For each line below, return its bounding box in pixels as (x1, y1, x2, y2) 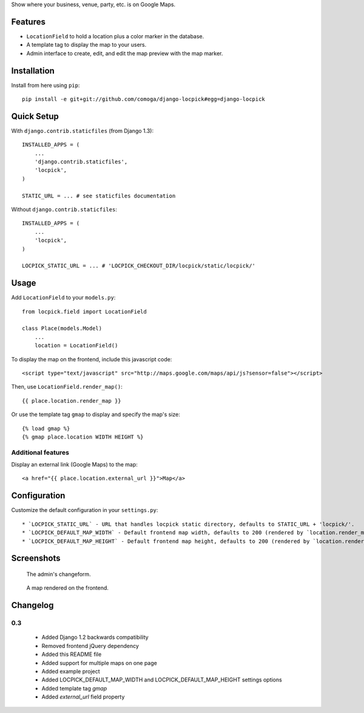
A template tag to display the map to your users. (26, 41, 147, 49)
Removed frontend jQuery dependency (41, 642, 140, 649)
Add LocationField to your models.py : (11, 294, 116, 301)
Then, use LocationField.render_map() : (11, 383, 123, 391)
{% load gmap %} (22, 425, 70, 432)
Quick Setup (11, 111, 59, 121)
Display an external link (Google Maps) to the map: (11, 461, 138, 468)
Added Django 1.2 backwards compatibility (41, 633, 149, 641)
